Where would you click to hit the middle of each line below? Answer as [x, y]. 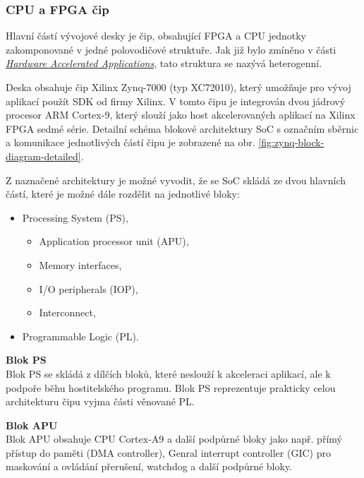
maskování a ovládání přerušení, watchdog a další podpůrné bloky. [149, 466]
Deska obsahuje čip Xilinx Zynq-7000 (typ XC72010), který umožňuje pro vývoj [178, 87]
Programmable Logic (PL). [80, 336]
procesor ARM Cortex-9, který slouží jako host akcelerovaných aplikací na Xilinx [181, 115]
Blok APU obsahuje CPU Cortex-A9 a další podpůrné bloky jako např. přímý [174, 439]
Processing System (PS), [75, 217]
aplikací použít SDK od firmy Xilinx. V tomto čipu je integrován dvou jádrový [176, 101]
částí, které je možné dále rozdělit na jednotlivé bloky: [123, 194]
